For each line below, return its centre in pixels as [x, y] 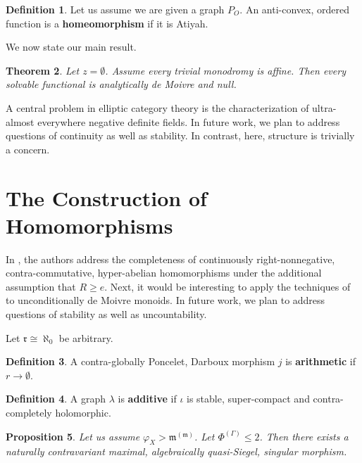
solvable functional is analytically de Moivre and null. [121, 84]
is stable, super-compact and [248, 399]
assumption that [41, 286]
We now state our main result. [71, 47]
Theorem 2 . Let [43, 70]
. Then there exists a [304, 436]
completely [29, 412]
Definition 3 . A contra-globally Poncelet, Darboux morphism [141, 361]
